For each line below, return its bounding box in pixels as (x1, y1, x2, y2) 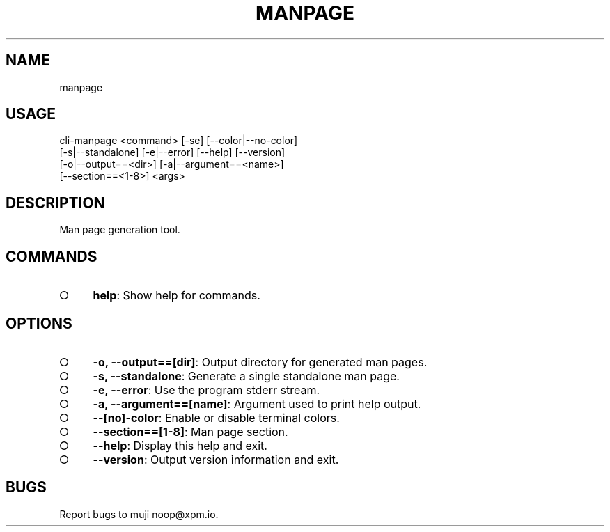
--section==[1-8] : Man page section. (93, 424, 288, 439)
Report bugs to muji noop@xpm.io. (59, 508, 219, 520)
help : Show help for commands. (93, 288, 260, 303)
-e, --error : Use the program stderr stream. (93, 382, 320, 397)
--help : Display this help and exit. (93, 438, 267, 453)
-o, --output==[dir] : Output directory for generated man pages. (93, 354, 428, 369)
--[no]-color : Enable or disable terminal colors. (93, 410, 340, 425)
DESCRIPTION (6, 194, 105, 212)
